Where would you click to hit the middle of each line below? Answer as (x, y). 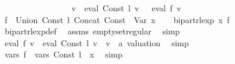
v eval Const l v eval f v (126, 8)
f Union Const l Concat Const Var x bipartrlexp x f (117, 19)
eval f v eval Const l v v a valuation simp (97, 42)
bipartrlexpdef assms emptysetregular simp (92, 31)
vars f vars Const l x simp (64, 54)
